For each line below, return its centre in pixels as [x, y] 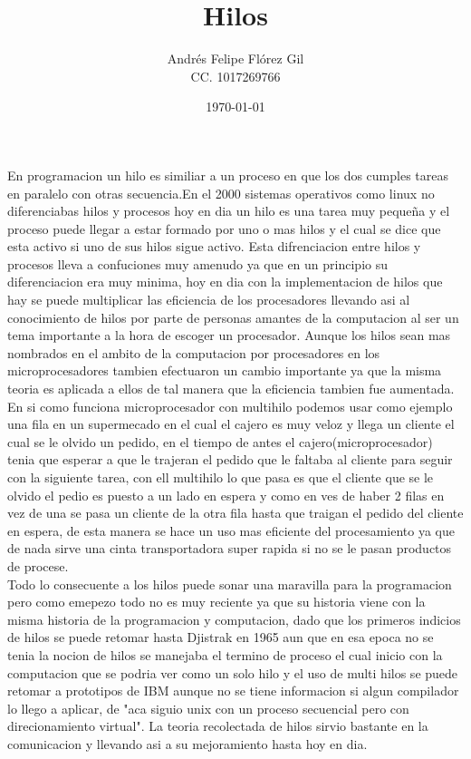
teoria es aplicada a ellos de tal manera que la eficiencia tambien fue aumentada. [231, 389]
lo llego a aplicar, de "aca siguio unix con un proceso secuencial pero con [208, 708]
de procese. [38, 565]
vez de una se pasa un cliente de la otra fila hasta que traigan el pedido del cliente [235, 513]
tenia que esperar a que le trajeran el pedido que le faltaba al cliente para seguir [230, 459]
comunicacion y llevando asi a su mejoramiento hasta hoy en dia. [187, 743]
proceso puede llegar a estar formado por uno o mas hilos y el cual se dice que [224, 228]
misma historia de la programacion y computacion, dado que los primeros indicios [234, 619]
